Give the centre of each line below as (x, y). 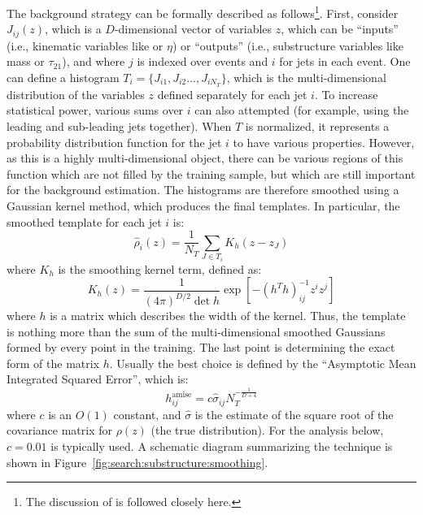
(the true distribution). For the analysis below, (267, 430)
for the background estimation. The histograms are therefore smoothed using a (203, 190)
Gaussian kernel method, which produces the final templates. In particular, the (203, 205)
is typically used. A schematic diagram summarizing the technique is (222, 446)
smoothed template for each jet (84, 221)
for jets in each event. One (345, 61)
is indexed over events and (203, 61)
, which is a (73, 29)
